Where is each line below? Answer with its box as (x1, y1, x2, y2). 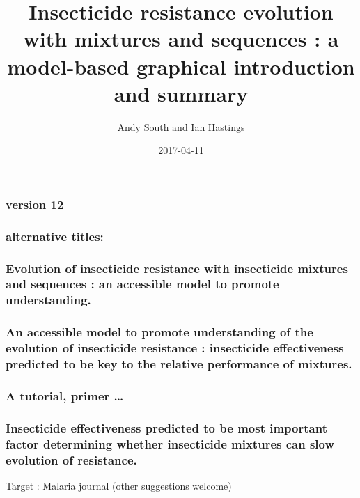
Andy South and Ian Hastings (117, 119, 245, 134)
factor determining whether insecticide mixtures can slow (6, 435, 335, 452)
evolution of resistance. (6, 451, 137, 468)
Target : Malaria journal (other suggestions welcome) (6, 478, 232, 492)
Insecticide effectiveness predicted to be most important (6, 419, 327, 436)
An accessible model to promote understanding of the (6, 323, 313, 341)
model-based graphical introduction (7, 52, 355, 80)
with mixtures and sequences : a (23, 24, 339, 53)
